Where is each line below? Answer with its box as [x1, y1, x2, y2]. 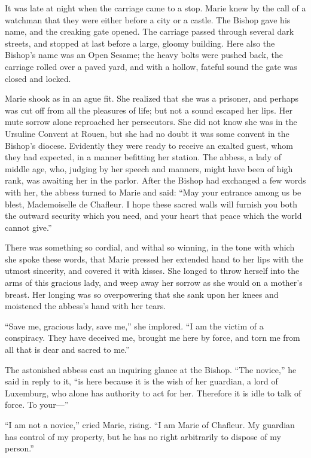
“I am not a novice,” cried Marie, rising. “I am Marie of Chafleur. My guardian [5, 419, 295, 430]
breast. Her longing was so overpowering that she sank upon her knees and [5, 288, 279, 300]
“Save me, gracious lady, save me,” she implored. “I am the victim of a [5, 319, 264, 332]
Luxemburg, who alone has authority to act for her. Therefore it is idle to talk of [5, 386, 301, 399]
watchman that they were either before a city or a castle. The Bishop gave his [5, 13, 291, 26]
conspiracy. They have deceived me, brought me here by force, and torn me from [5, 331, 300, 344]
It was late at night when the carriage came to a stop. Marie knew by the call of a [5, 2, 306, 14]
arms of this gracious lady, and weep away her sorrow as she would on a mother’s [5, 276, 303, 289]
